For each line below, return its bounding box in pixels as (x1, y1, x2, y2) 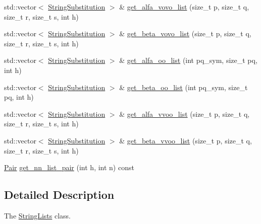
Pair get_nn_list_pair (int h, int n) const (4, 162, 134, 173)
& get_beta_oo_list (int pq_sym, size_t (119, 82, 248, 92)
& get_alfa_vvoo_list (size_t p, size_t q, (119, 108, 250, 119)
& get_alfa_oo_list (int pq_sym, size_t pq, (119, 55, 257, 65)
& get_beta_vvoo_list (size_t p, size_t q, (119, 135, 252, 145)
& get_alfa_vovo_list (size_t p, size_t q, (119, 2, 249, 12)
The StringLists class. (4, 210, 71, 220)
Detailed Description (4, 187, 115, 202)
